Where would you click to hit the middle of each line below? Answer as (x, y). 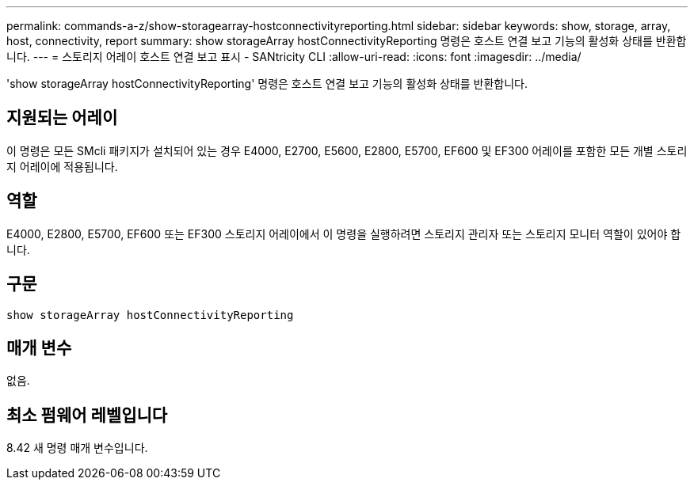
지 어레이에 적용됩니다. (62, 166)
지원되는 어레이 (62, 118)
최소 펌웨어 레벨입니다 (87, 415)
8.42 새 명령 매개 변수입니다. (77, 448)
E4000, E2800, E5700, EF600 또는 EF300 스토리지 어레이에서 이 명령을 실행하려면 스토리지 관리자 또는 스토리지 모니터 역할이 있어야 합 (344, 234)
